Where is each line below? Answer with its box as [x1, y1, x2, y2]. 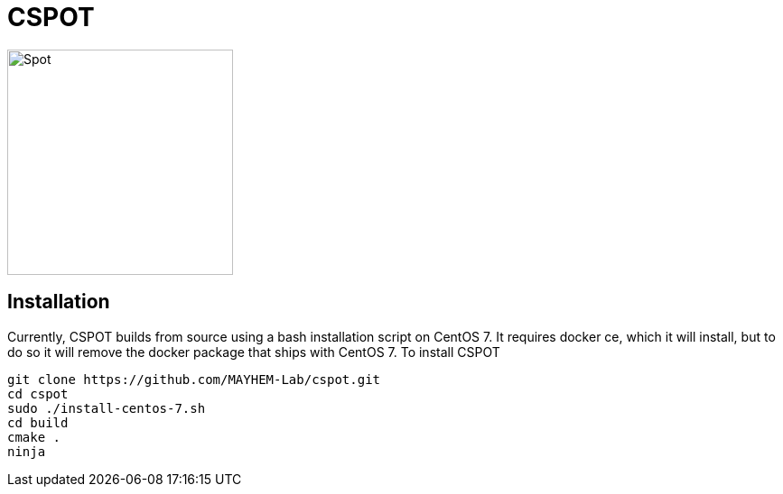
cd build [7, 415, 69, 430]
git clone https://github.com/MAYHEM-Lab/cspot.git [7, 371, 381, 387]
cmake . [7, 429, 61, 444]
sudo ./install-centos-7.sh [7, 400, 206, 416]
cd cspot [7, 386, 69, 401]
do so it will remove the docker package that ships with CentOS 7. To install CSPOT [7, 343, 500, 360]
